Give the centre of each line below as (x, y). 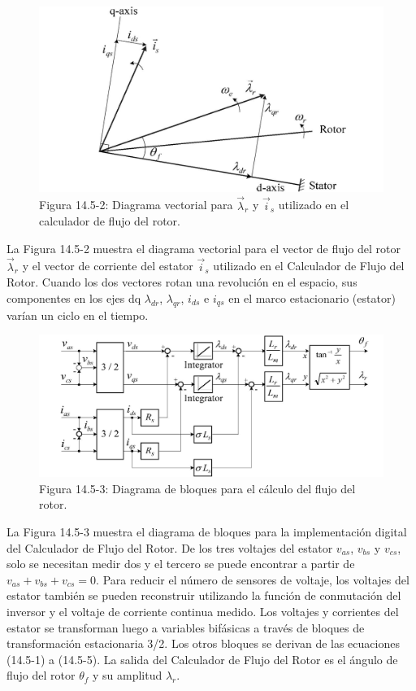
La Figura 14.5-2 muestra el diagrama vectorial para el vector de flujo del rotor (204, 248)
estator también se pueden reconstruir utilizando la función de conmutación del (204, 595)
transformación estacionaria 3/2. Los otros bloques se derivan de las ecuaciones (203, 643)
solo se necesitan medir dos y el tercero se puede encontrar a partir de (181, 564)
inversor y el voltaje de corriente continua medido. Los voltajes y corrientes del (203, 612)
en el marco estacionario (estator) (312, 297)
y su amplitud (127, 675)
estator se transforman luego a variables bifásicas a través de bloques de (186, 627)
